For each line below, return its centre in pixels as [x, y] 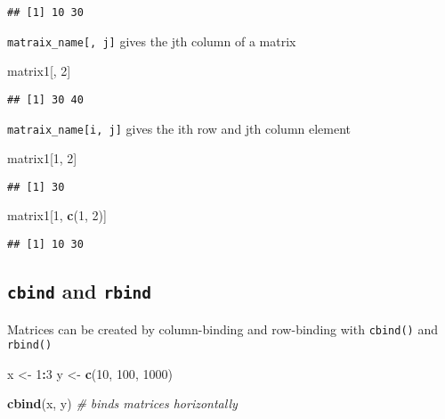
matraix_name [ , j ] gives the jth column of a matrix [152, 41]
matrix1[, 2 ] [39, 71]
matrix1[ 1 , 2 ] [42, 158]
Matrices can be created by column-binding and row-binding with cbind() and [222, 329]
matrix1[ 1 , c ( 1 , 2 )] [57, 215]
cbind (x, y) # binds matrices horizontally [122, 403]
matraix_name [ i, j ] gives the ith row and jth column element [179, 128]
